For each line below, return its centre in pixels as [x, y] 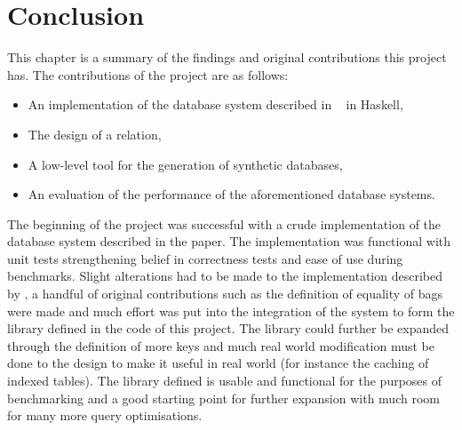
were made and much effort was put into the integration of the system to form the [231, 311]
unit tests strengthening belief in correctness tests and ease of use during [205, 258]
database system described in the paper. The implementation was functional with [229, 241]
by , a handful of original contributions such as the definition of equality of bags [225, 294]
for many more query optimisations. [105, 415]
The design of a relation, [95, 134]
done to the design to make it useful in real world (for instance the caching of [218, 363]
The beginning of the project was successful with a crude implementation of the [224, 223]
